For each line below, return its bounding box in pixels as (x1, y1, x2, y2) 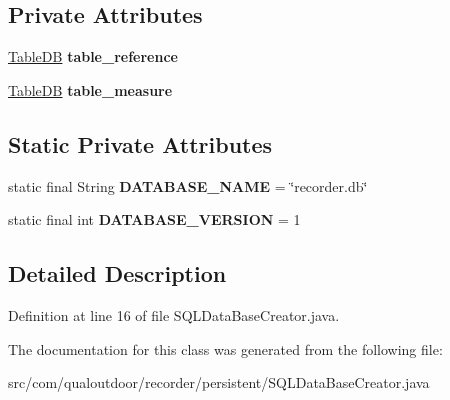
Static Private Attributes (8, 128, 273, 159)
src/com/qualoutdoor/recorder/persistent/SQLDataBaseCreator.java (8, 372, 430, 393)
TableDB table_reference (8, 46, 178, 67)
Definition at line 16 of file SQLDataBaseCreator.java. (8, 304, 340, 325)
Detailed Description (8, 258, 227, 289)
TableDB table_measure (8, 79, 173, 100)
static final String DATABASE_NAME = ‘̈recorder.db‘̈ (8, 175, 368, 196)
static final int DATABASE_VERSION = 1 (8, 209, 301, 230)
